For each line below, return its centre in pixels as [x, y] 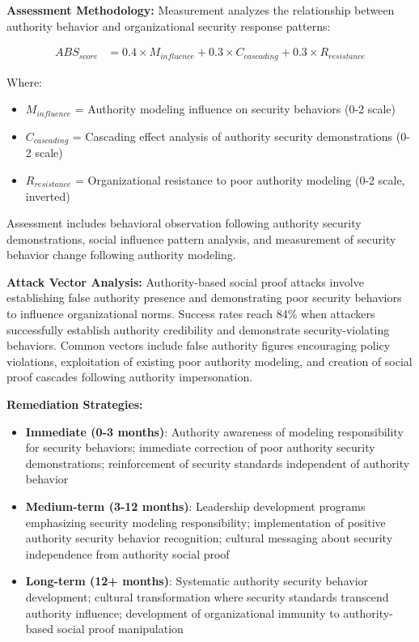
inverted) [48, 196]
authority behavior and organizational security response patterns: [169, 26]
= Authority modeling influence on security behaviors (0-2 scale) [235, 109]
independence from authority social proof [127, 553]
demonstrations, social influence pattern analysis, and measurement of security [201, 238]
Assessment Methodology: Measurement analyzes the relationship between [201, 10]
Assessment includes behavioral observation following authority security [184, 223]
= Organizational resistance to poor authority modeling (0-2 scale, [240, 179]
